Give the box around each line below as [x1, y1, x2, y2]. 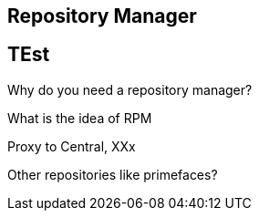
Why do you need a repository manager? [7, 81, 253, 98]
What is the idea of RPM [7, 109, 152, 126]
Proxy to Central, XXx [7, 138, 136, 154]
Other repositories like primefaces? [7, 166, 218, 182]
